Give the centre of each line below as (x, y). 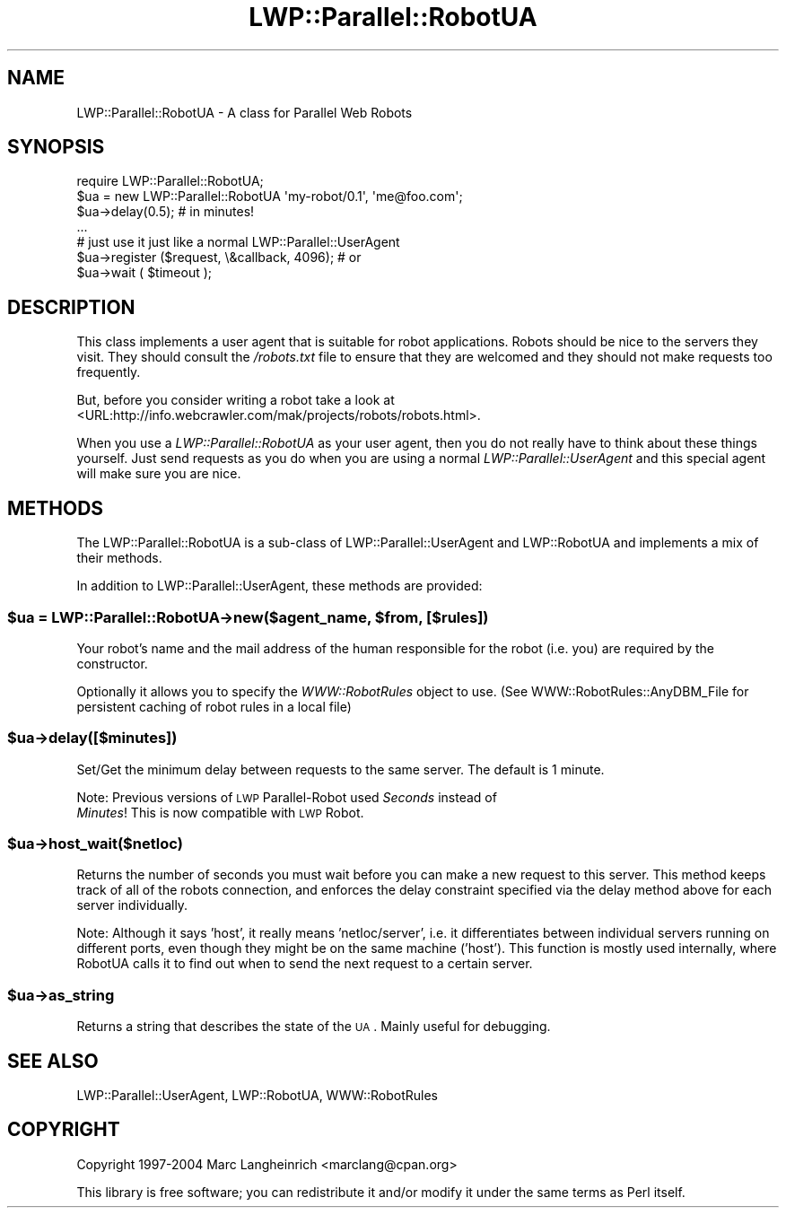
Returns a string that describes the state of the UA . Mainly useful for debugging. (314, 1027)
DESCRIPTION (71, 307)
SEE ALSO (53, 1061)
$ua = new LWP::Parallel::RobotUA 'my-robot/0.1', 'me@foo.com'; (270, 197)
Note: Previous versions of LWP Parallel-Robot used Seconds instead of (287, 797)
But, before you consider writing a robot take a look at (236, 400)
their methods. (119, 558)
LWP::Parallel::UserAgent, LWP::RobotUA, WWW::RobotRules (257, 1095)
